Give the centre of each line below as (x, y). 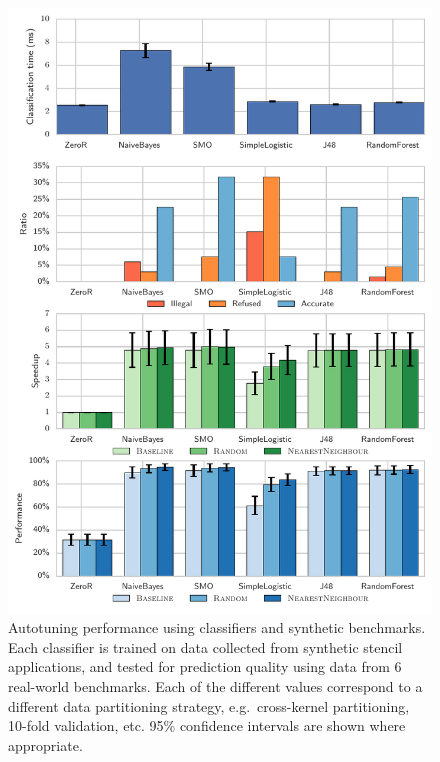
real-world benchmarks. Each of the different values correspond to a (215, 685)
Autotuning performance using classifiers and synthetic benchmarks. (217, 627)
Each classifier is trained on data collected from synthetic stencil (205, 646)
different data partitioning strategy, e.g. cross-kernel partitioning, (209, 705)
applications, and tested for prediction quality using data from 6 (205, 666)
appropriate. (45, 744)
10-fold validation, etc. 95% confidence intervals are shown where (207, 725)
